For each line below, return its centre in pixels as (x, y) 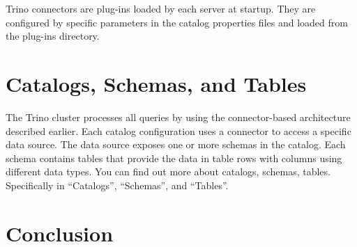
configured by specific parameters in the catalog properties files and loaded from (177, 22)
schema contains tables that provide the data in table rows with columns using (174, 158)
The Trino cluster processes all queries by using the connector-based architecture (178, 117)
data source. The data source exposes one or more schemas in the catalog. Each (176, 144)
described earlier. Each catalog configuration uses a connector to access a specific (178, 130)
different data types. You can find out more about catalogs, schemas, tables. (168, 172)
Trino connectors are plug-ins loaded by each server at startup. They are (161, 8)
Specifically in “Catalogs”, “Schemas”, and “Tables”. (117, 185)
